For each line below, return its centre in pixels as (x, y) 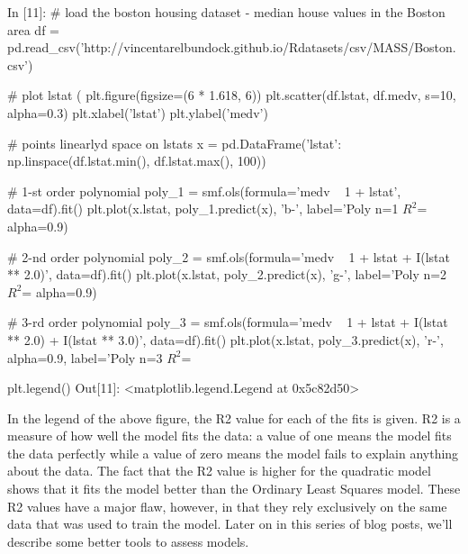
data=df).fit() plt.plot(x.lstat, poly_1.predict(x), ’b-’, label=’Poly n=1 (203, 209)
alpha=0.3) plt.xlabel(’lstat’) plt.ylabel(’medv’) (138, 112)
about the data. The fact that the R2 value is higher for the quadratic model (219, 471)
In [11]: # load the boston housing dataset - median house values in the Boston (226, 12)
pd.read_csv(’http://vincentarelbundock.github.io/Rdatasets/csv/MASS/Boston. (232, 47)
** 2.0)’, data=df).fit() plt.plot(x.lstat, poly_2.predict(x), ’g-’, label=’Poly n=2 (227, 274)
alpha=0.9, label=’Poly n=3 (85, 357)
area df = (33, 29)
